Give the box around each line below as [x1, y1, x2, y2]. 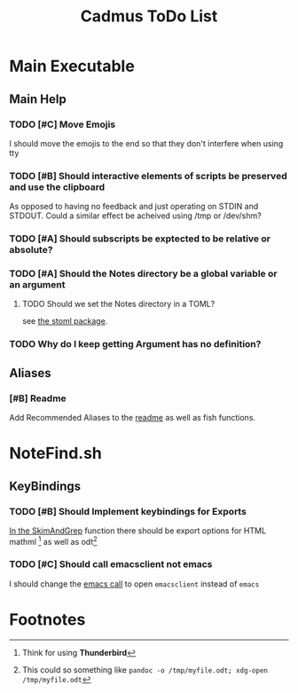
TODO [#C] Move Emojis [9, 118, 116, 130]
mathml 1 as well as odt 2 [9, 534, 98, 547]
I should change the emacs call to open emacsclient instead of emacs [9, 579, 260, 589]
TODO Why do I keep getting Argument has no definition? [9, 338, 262, 350]
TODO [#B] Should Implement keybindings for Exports [9, 505, 247, 517]
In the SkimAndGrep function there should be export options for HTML [9, 525, 267, 536]
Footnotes [9, 610, 86, 630]
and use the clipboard [9, 180, 106, 193]
